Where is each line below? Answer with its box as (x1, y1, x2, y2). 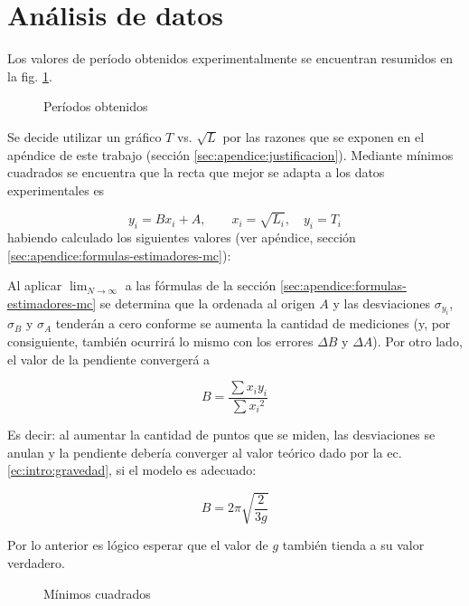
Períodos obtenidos (43, 97, 148, 116)
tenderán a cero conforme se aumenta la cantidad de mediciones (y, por (55, 314, 451, 333)
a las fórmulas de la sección (125, 276, 277, 295)
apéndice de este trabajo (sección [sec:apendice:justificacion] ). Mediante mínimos (7, 145, 454, 164)
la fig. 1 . (7, 66, 52, 85)
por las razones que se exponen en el (222, 127, 425, 146)
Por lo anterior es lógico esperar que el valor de (7, 535, 268, 554)
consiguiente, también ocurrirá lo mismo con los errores (7, 332, 314, 351)
